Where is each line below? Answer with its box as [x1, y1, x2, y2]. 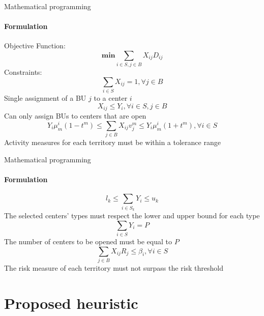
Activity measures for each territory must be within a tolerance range [4, 137, 221, 148]
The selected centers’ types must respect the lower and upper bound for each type [4, 210, 260, 220]
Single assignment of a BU [4, 93, 86, 103]
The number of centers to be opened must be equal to [4, 236, 172, 246]
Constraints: [4, 67, 42, 77]
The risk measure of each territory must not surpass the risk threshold [4, 262, 224, 273]
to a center [94, 93, 128, 103]
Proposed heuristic [4, 292, 138, 313]
